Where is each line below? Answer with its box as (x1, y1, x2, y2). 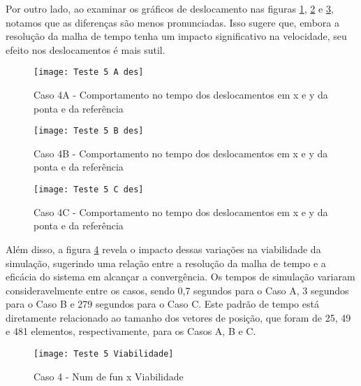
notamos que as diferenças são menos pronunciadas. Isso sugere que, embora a (6, 15, 339, 29)
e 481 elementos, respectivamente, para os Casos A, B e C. (6, 324, 256, 338)
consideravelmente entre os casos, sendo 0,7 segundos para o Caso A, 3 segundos (6, 283, 349, 297)
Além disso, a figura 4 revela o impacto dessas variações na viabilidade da (6, 241, 321, 256)
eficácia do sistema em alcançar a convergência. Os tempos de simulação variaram (6, 269, 355, 284)
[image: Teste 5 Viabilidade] (34, 349, 174, 359)
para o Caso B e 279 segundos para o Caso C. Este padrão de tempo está (6, 296, 319, 311)
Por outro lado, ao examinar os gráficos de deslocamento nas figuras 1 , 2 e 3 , (6, 1, 334, 15)
